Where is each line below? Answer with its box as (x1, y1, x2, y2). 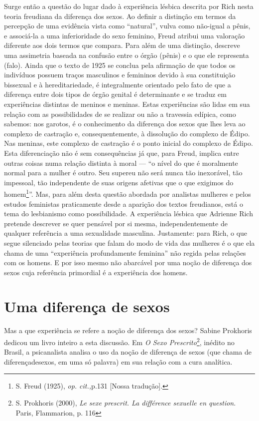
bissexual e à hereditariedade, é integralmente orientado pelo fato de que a (4, 79, 231, 89)
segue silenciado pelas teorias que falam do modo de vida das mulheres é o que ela (4, 237, 255, 248)
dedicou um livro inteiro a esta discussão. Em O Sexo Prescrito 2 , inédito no (4, 336, 235, 347)
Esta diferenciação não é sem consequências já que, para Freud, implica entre (4, 147, 239, 158)
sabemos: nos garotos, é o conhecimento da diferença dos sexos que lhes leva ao (4, 118, 246, 129)
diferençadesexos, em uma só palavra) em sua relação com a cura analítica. (4, 356, 233, 367)
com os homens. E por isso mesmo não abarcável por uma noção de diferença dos (4, 257, 252, 268)
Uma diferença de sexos (4, 296, 170, 317)
